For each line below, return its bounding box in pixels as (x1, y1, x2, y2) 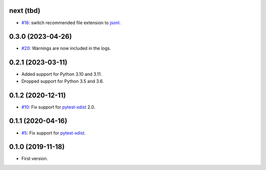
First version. (21, 156, 48, 162)
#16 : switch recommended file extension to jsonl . (21, 20, 121, 26)
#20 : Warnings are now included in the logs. (21, 45, 111, 51)
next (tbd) (9, 6, 40, 15)
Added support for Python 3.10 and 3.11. (21, 71, 102, 77)
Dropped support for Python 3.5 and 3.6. (21, 78, 104, 84)
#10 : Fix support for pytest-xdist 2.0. (21, 104, 96, 110)
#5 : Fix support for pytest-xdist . (21, 130, 86, 136)
